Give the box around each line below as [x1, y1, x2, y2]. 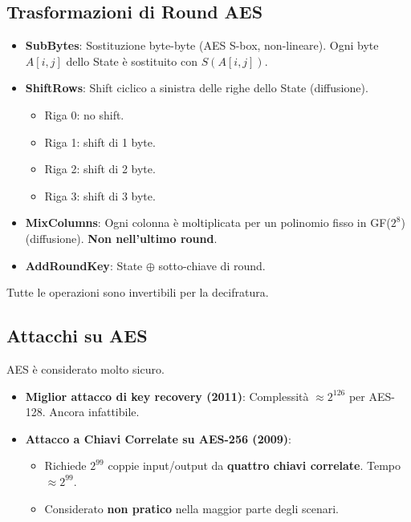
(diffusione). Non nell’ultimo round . [25, 229, 218, 246]
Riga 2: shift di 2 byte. [44, 160, 156, 177]
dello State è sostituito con [66, 52, 197, 69]
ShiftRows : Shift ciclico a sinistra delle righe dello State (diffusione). [25, 79, 368, 96]
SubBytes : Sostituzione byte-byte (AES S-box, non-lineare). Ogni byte [25, 37, 379, 54]
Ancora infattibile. [49, 403, 140, 420]
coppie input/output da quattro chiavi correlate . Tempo [108, 457, 401, 474]
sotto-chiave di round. [158, 257, 266, 273]
